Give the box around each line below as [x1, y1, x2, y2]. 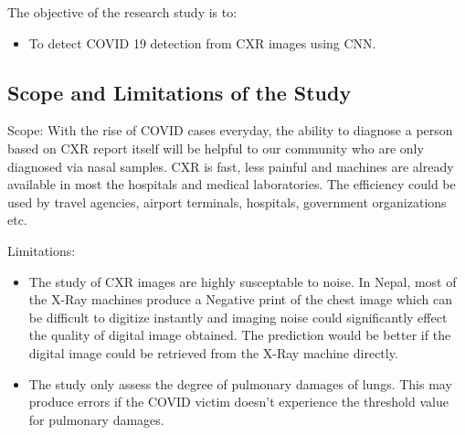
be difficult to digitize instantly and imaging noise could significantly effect [28, 307, 448, 326]
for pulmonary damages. [28, 409, 164, 429]
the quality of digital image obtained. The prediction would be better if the [28, 325, 451, 345]
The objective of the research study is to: [7, 3, 238, 21]
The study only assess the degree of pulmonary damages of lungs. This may [28, 374, 452, 393]
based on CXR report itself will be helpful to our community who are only [7, 138, 424, 157]
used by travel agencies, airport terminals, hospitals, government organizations [7, 192, 447, 211]
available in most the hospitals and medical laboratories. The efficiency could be [7, 175, 456, 194]
